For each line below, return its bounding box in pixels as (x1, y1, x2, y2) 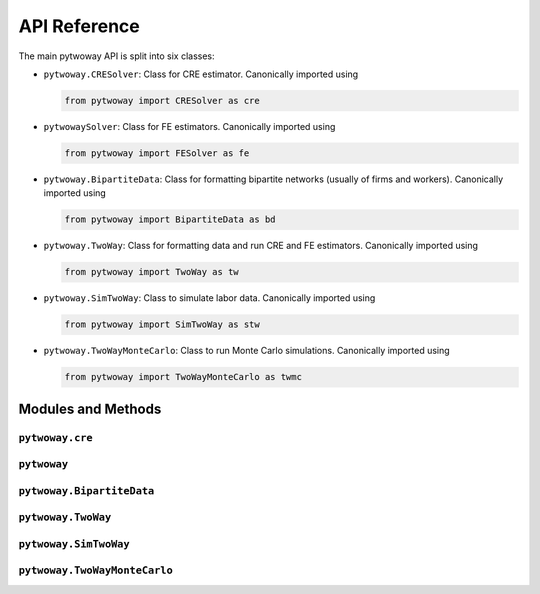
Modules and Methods (18, 400, 162, 417)
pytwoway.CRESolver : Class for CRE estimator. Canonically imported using (43, 68, 359, 80)
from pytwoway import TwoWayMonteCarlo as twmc (64, 371, 302, 383)
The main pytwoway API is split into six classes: (18, 50, 215, 62)
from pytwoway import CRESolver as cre (64, 95, 260, 106)
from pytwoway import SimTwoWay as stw (64, 319, 260, 330)
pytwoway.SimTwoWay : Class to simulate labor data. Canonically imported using (43, 292, 376, 304)
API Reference (18, 15, 140, 37)
